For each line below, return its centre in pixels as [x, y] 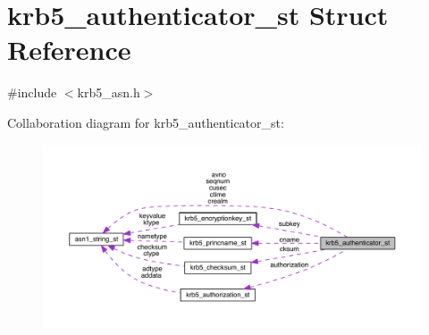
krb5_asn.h [109, 92]
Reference [69, 50]
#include [32, 92]
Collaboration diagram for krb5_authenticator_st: [146, 122]
